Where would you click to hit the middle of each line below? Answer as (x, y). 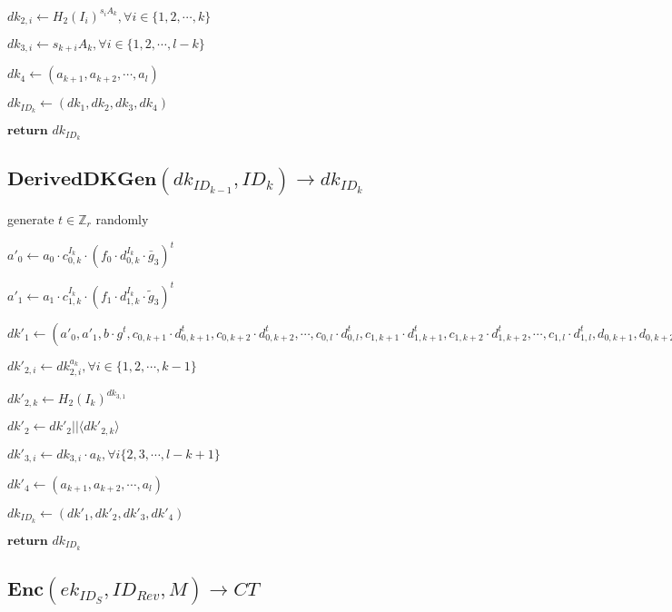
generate (31, 218)
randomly (122, 218)
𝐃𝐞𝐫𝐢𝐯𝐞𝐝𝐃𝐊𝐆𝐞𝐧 (82, 180)
